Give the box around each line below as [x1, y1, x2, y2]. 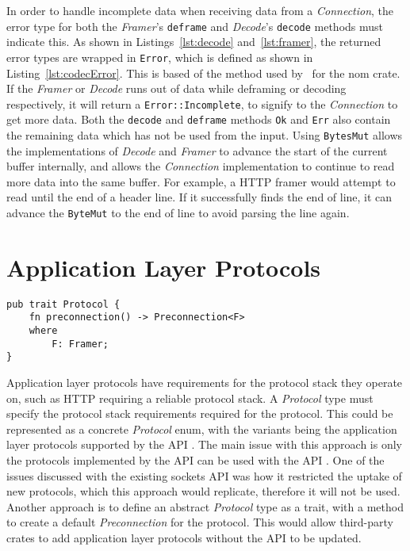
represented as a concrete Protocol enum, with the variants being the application [6, 420, 397, 437]
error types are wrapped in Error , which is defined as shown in [6, 48, 313, 65]
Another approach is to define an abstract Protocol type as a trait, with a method [6, 498, 404, 515]
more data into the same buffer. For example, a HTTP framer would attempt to [6, 173, 396, 189]
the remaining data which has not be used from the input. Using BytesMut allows [6, 127, 403, 143]
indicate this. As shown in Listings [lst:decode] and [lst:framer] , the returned [6, 33, 381, 50]
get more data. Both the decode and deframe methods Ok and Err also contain [6, 111, 391, 128]
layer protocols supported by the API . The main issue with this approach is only [6, 436, 402, 453]
